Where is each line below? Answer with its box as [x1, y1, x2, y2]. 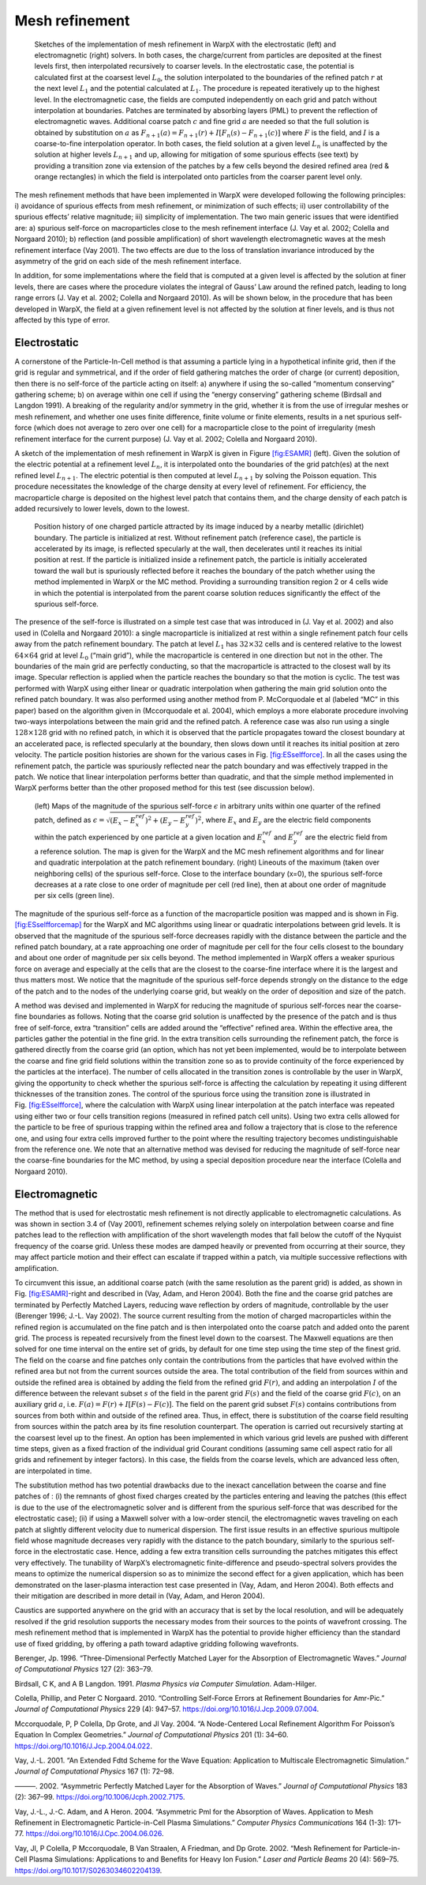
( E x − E [110, 816, 136, 827]
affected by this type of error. [14, 315, 110, 324]
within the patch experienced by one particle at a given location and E [34, 832, 263, 842]
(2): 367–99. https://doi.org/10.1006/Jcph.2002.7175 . [14, 1793, 185, 1802]
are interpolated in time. [14, 1466, 92, 1476]
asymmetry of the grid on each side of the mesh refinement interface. [14, 256, 242, 266]
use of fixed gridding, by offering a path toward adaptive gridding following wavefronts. [14, 1638, 299, 1648]
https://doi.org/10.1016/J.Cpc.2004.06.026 [25, 1829, 162, 1838]
